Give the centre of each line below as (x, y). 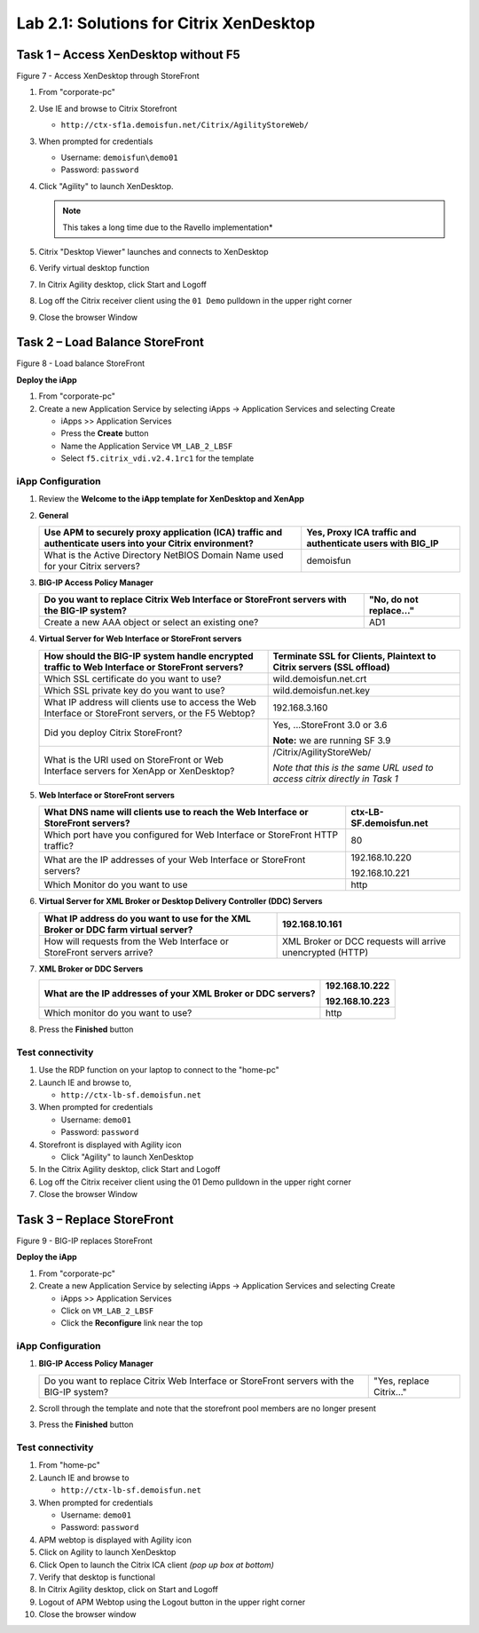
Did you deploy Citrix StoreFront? (113, 733)
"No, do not (393, 599)
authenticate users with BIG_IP (373, 543)
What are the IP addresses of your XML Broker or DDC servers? (180, 994)
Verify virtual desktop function (94, 268)
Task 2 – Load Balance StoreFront (110, 342)
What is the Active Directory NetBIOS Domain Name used (164, 555)
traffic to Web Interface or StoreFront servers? (144, 667)
